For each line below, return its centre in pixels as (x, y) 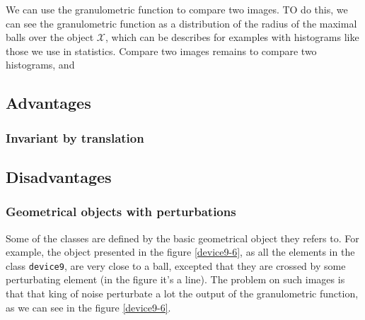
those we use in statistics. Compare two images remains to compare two (161, 51)
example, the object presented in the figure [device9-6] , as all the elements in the (180, 252)
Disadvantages (59, 176)
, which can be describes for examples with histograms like (232, 37)
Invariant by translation (75, 137)
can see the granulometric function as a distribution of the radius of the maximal (181, 23)
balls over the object (50, 37)
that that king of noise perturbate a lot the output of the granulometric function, (182, 294)
